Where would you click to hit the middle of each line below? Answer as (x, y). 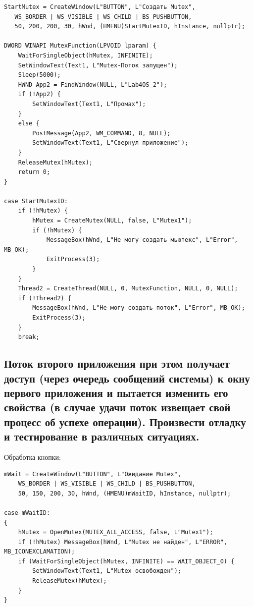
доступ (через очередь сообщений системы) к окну (127, 378)
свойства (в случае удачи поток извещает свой (117, 407)
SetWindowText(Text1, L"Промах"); (89, 104)
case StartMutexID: (36, 201)
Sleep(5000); (39, 75)
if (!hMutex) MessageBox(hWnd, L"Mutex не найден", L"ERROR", (123, 542)
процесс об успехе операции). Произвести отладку (125, 421)
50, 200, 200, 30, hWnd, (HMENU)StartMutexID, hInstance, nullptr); (130, 27)
